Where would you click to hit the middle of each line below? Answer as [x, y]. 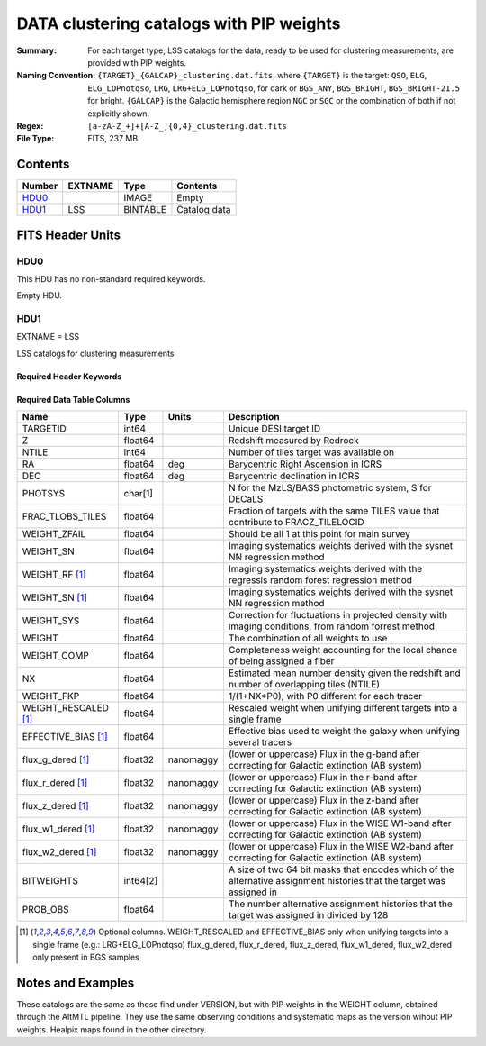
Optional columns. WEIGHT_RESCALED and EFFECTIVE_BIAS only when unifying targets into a [274, 932]
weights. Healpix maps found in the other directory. [112, 1029]
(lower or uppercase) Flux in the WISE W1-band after [340, 823]
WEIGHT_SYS [51, 621]
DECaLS [246, 499]
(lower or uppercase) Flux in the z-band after [324, 800]
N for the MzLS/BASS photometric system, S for [330, 488]
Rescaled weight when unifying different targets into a [343, 708]
